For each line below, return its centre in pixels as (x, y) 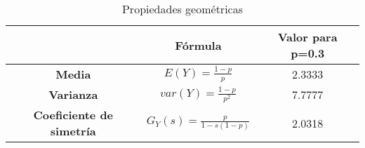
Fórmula (198, 45)
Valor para (307, 37)
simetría (73, 131)
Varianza (73, 95)
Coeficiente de (73, 115)
